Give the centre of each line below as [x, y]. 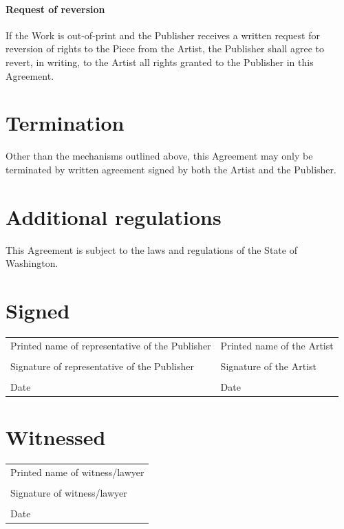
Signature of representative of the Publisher [102, 366]
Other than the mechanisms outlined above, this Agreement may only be [159, 156]
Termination [65, 123]
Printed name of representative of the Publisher [111, 345]
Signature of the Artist [269, 366]
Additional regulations [114, 216]
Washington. [32, 263]
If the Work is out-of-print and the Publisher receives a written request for [163, 35]
